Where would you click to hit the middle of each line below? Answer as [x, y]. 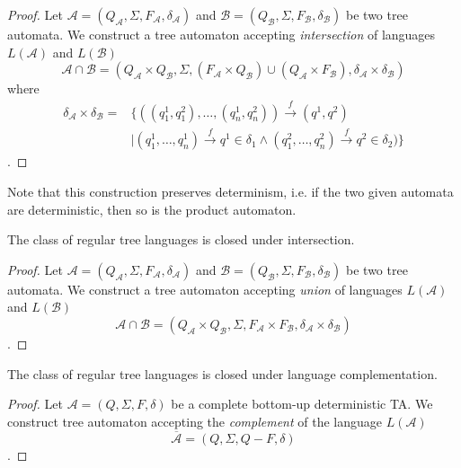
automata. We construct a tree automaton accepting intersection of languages [222, 34]
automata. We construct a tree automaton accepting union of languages [205, 289]
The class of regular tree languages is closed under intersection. [181, 239]
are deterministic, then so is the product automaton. [152, 209]
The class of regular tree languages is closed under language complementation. [222, 373]
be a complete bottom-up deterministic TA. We [302, 404]
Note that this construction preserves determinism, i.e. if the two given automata [230, 192]
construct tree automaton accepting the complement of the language [195, 421]
